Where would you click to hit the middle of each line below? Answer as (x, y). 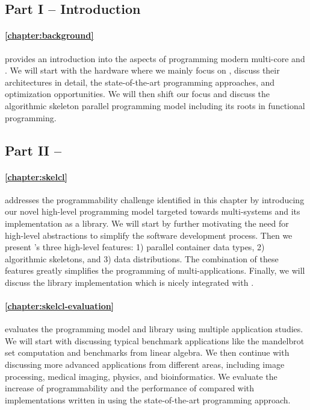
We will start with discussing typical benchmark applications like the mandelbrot (155, 340)
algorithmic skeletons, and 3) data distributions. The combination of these (142, 258)
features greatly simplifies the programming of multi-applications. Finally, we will (155, 270)
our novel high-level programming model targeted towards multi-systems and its (153, 211)
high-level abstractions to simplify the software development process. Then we (149, 235)
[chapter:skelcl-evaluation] (60, 306)
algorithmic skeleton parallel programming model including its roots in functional (155, 105)
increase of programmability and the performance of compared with (130, 388)
